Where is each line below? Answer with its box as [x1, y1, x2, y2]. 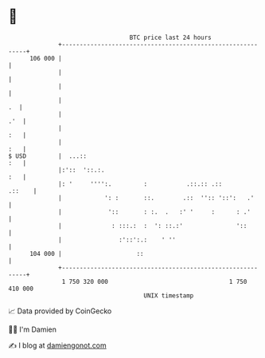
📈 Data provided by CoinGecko [8, 306, 112, 316]
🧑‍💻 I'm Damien [8, 325, 57, 334]
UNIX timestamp [143, 291, 194, 300]
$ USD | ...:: [8, 151, 88, 160]
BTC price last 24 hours [129, 33, 212, 41]
